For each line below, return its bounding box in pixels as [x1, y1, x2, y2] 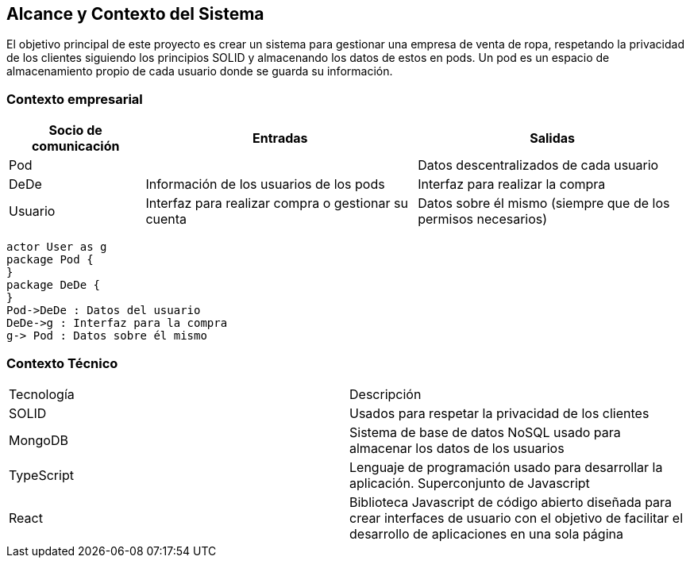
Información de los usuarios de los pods [145, 176, 385, 193]
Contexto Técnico [6, 355, 118, 371]
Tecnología [9, 386, 75, 402]
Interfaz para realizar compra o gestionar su [145, 195, 408, 212]
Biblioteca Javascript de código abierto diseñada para [349, 493, 673, 510]
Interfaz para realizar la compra [418, 176, 606, 193]
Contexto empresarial [6, 90, 143, 107]
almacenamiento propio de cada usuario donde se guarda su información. [6, 64, 393, 79]
